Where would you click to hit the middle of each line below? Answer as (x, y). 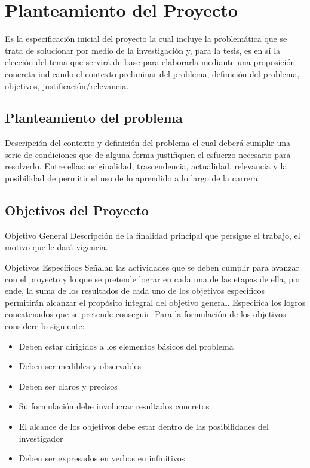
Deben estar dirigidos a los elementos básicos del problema (126, 346)
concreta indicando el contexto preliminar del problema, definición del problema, (152, 73)
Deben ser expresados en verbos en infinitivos (102, 458)
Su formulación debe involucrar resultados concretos (114, 406)
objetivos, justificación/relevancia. (67, 85)
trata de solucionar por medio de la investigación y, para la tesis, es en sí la (143, 50)
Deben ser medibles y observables (80, 366)
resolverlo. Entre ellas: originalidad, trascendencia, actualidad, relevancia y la (146, 166)
